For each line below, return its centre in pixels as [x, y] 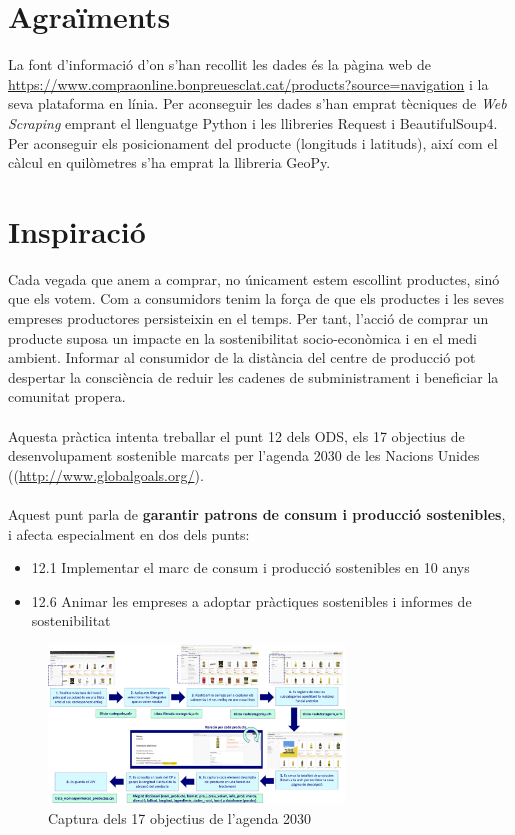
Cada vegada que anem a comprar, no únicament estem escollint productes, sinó [254, 278]
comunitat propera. [67, 396]
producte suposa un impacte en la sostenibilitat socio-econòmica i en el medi [242, 337]
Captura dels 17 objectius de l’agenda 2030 [180, 818]
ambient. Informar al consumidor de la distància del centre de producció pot [242, 357]
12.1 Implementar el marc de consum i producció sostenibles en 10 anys [250, 567]
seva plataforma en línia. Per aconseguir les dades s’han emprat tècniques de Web [257, 103]
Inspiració [77, 230]
